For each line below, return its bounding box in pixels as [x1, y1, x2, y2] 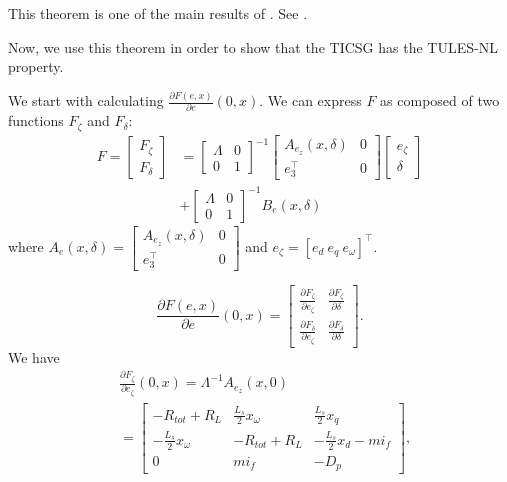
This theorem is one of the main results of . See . [8, 3, 308, 23]
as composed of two [380, 90, 500, 111]
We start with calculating [8, 90, 164, 111]
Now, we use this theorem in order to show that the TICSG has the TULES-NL [8, 36, 498, 57]
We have [8, 346, 60, 367]
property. [8, 56, 64, 77]
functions [8, 110, 64, 131]
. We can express [259, 90, 362, 111]
